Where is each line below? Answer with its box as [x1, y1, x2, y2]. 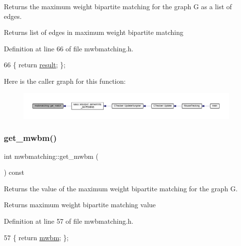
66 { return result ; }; [4, 60, 66, 70]
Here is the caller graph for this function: [4, 76, 126, 86]
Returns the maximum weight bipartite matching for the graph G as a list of [4, 1, 232, 11]
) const [4, 167, 25, 177]
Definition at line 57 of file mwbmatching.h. [4, 215, 133, 226]
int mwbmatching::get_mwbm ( [4, 151, 98, 161]
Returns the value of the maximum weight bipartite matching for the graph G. [4, 183, 238, 193]
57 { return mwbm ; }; [4, 232, 69, 242]
